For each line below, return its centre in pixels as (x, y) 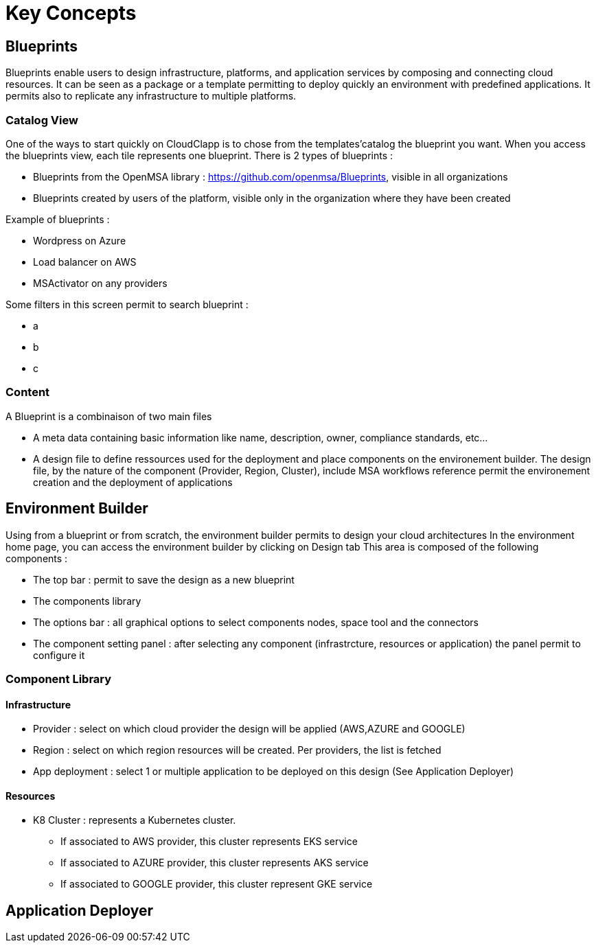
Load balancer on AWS (85, 262)
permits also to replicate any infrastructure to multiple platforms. (151, 96)
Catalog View (42, 120)
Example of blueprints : (58, 219)
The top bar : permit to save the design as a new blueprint (164, 579)
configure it (59, 655)
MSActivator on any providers (100, 283)
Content (28, 392)
